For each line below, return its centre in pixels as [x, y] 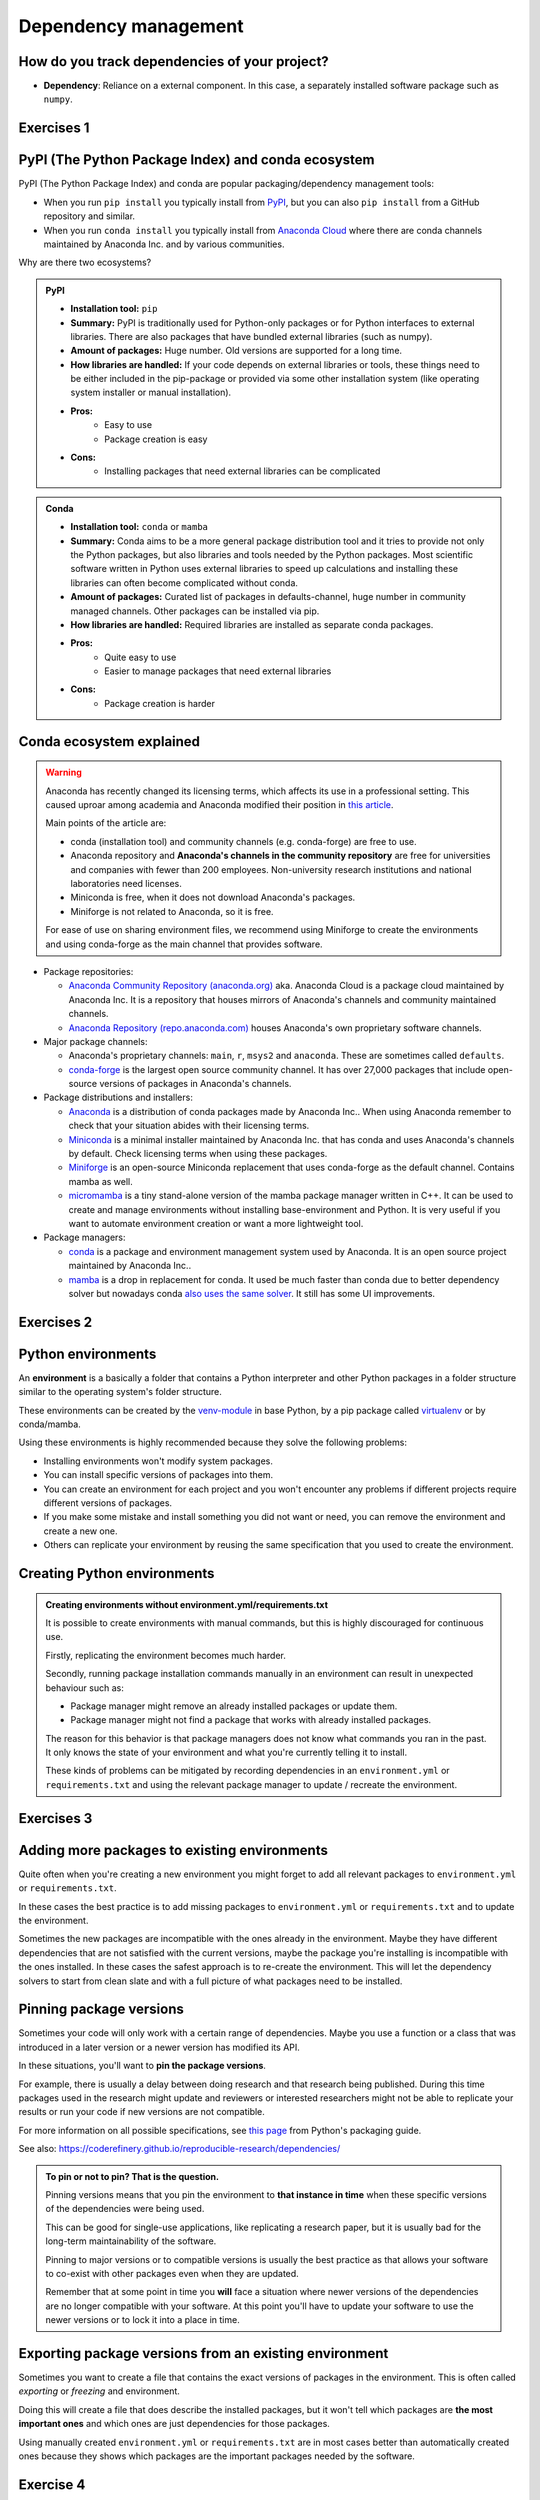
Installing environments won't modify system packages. [158, 1461]
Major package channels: [95, 1041]
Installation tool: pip [114, 309]
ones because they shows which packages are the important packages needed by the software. [216, 2456]
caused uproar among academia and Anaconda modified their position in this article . [219, 805]
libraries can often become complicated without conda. [184, 582]
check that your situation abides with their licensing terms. [189, 1126]
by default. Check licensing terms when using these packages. [198, 1154]
